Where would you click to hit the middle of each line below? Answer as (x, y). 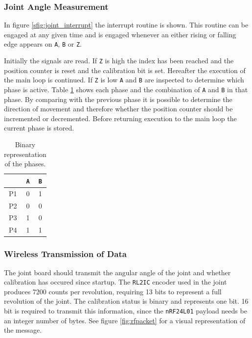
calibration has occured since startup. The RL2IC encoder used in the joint (115, 282)
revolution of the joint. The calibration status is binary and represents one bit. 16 (126, 301)
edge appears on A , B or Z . (43, 44)
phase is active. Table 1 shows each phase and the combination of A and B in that (126, 89)
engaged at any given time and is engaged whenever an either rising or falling (120, 34)
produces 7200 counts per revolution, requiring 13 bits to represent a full (113, 291)
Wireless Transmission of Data (65, 254)
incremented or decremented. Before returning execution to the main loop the (120, 118)
